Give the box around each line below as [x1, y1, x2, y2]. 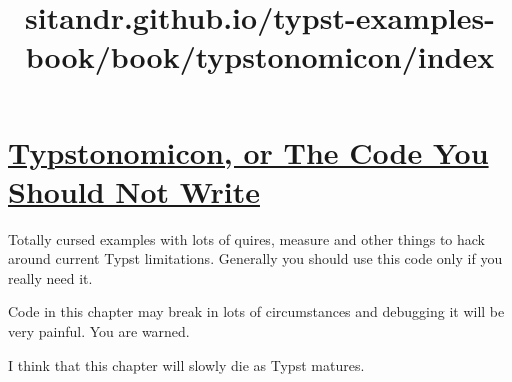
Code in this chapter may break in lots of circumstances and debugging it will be [8, 301, 505, 322]
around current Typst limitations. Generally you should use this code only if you [8, 248, 503, 269]
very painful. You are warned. [8, 321, 190, 342]
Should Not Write [8, 170, 260, 211]
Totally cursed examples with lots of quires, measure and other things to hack [8, 228, 485, 249]
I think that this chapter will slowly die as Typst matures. [8, 354, 365, 375]
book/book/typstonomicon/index [25, 36, 495, 77]
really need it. [8, 267, 93, 288]
